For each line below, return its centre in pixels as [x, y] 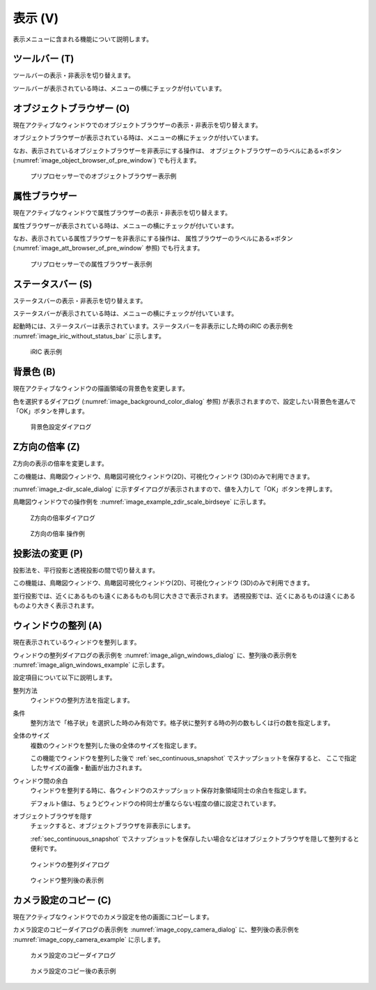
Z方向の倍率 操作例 [57, 534]
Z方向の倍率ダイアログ [63, 518]
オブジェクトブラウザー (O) [71, 108]
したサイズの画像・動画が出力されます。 [88, 768]
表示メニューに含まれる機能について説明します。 [83, 39]
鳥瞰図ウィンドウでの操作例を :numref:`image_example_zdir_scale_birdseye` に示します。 [141, 502]
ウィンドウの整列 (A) [57, 625]
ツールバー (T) [44, 59]
